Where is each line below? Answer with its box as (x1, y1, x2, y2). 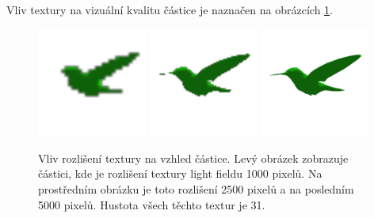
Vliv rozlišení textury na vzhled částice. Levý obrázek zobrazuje (38, 149, 349, 166)
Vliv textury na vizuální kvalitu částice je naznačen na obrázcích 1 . (6, 2, 334, 17)
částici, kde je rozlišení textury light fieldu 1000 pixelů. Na (38, 165, 322, 182)
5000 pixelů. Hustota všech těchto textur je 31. (38, 196, 265, 212)
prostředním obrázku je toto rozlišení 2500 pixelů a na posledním (38, 181, 354, 197)
